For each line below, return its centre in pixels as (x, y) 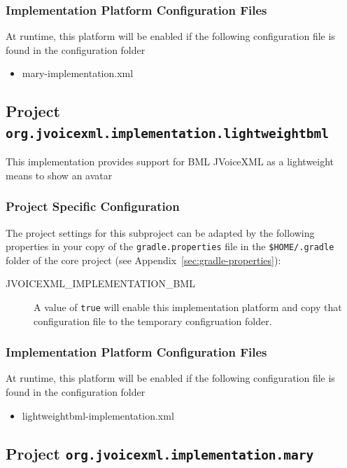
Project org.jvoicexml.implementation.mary (160, 453)
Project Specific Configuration (93, 206)
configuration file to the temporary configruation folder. (153, 321)
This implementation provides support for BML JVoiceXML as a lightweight (170, 161)
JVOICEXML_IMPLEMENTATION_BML (100, 283)
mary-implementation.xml (78, 73)
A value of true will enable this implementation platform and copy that (188, 307)
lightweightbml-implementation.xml (98, 415)
